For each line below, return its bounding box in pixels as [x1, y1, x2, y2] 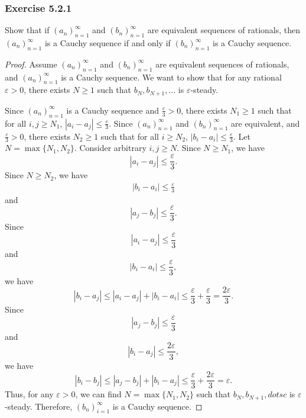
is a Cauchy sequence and [66, 104, 159, 116]
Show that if [5, 24, 50, 36]
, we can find [75, 388, 122, 400]
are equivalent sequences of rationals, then [147, 24, 300, 36]
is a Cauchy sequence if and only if [44, 37, 171, 49]
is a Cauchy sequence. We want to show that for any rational [61, 70, 282, 83]
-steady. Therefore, [5, 400, 73, 412]
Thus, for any [5, 388, 54, 400]
